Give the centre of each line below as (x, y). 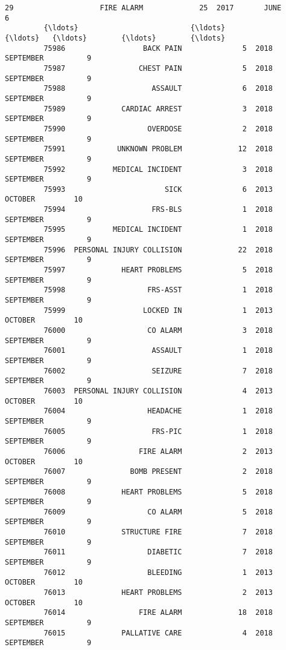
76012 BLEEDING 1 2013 (158, 572)
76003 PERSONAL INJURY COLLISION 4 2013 (158, 391)
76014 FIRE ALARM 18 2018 (158, 613)
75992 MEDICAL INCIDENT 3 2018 (158, 169)
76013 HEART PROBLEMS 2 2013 (158, 593)
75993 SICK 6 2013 (158, 189)
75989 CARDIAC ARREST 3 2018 (158, 109)
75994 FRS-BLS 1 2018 (158, 210)
